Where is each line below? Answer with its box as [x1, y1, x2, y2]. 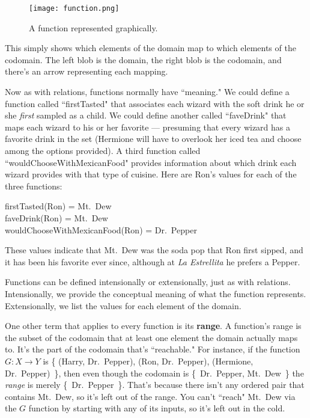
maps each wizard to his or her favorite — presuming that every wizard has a [5, 120, 290, 133]
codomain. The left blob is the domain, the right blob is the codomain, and [5, 53, 282, 66]
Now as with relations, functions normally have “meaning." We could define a [5, 85, 290, 98]
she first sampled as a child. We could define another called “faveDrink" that [5, 109, 287, 121]
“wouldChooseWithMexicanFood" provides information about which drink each [5, 156, 297, 168]
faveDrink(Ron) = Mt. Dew [5, 211, 108, 224]
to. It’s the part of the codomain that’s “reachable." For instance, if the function [5, 343, 300, 355]
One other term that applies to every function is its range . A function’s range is [5, 319, 302, 332]
